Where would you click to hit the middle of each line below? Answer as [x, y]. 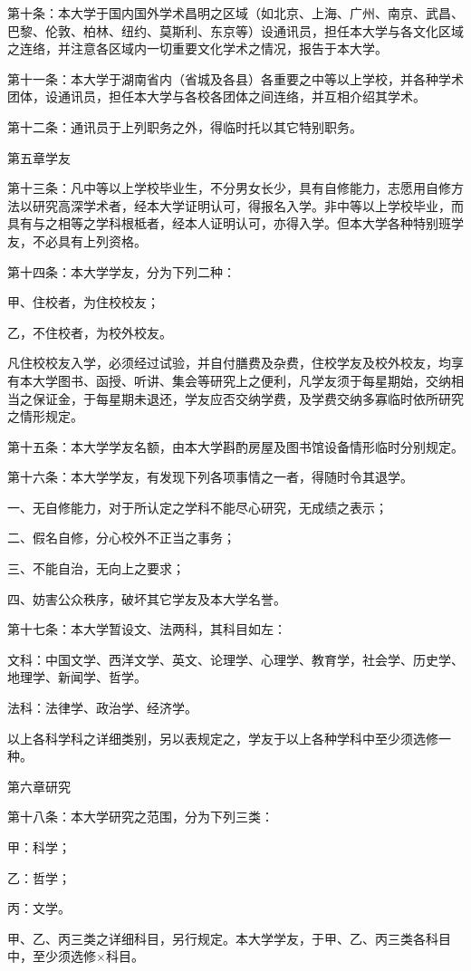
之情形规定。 [45, 416]
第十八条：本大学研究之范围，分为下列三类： [140, 817]
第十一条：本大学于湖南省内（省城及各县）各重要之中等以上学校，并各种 [223, 78]
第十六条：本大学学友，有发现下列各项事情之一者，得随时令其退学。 [210, 477]
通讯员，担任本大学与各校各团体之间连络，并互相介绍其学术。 [241, 96]
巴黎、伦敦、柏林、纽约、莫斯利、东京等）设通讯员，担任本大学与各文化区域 [235, 30]
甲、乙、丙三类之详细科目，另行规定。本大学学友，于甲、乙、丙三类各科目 [229, 938]
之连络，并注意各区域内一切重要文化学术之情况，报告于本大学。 [197, 48]
